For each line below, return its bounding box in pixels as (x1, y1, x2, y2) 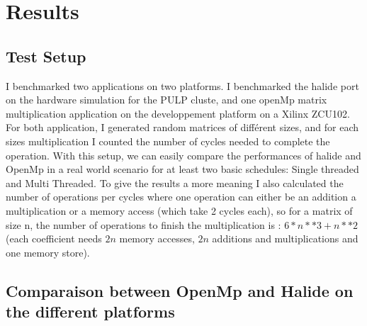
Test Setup (6, 45, 86, 67)
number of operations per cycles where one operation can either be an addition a (6, 189, 356, 204)
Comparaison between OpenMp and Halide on (6, 279, 354, 301)
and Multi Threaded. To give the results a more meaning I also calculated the (6, 175, 344, 190)
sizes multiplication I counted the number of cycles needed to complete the (6, 133, 330, 148)
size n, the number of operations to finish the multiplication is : (6, 217, 281, 232)
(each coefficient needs (6, 231, 102, 246)
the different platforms (6, 300, 175, 322)
